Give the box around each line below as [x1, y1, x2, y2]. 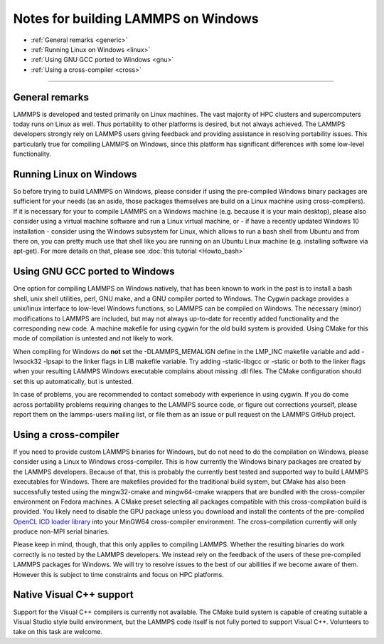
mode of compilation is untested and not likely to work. [13, 334, 174, 343]
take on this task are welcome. [13, 628, 103, 636]
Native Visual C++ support [13, 588, 134, 601]
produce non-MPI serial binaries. [13, 527, 110, 536]
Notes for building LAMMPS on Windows [13, 11, 259, 26]
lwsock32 [13, 357, 42, 366]
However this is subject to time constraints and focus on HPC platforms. [13, 570, 224, 578]
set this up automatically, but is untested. [13, 377, 134, 385]
